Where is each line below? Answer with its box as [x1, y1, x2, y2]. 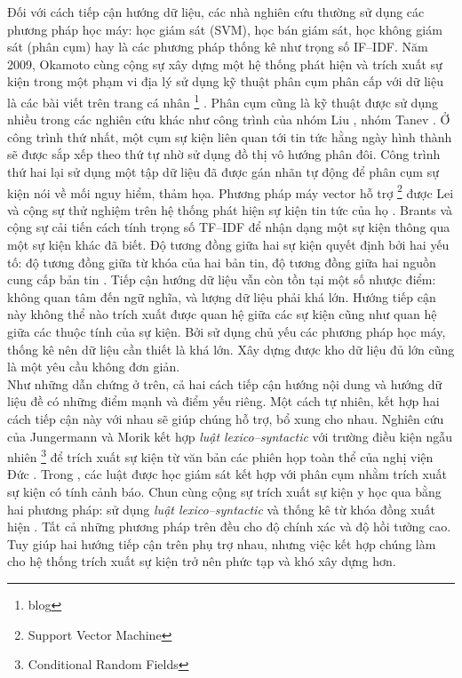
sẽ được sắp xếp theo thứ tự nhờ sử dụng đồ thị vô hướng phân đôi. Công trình [7, 145, 441, 164]
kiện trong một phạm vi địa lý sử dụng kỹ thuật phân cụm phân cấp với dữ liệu [7, 72, 443, 91]
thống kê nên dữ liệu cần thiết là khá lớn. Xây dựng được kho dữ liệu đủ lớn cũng [7, 339, 455, 358]
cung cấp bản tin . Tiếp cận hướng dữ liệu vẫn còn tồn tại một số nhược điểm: [7, 270, 436, 289]
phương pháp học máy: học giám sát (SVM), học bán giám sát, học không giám [7, 20, 442, 38]
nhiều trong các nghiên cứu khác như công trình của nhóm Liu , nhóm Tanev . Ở [7, 110, 450, 129]
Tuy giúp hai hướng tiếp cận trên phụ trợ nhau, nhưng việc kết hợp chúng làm [7, 534, 436, 553]
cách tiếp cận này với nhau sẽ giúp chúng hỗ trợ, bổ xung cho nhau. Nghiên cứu [7, 409, 444, 427]
